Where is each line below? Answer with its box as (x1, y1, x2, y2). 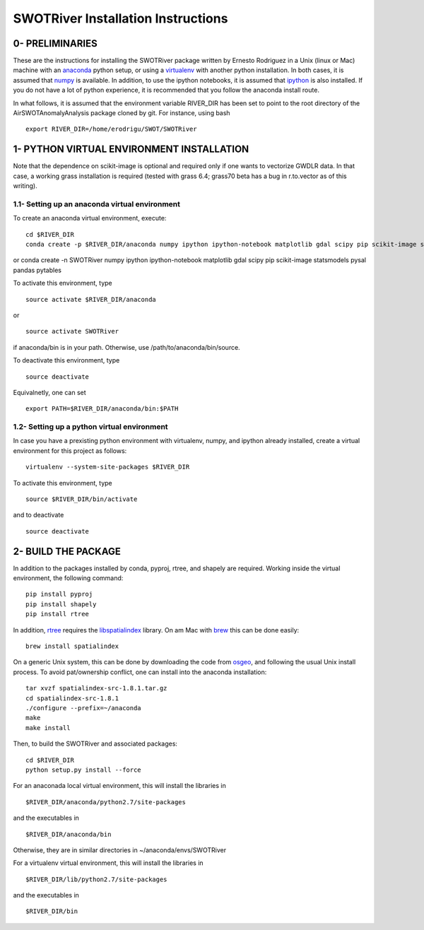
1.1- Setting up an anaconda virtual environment (13, 199, 180, 208)
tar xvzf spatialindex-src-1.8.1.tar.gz (25, 684, 167, 693)
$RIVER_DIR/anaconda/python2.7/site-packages (25, 798, 187, 806)
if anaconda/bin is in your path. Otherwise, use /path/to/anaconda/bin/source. (13, 343, 240, 351)
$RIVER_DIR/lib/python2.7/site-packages (25, 875, 167, 883)
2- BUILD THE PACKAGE (13, 545, 122, 558)
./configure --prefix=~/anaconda (25, 704, 141, 712)
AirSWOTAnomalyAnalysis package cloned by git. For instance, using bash (13, 109, 230, 117)
